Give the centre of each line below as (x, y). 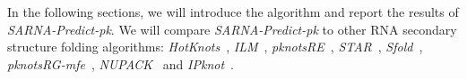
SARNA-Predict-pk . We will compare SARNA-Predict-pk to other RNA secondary (232, 29)
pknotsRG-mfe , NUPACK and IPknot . (121, 63)
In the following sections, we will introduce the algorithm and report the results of (233, 12)
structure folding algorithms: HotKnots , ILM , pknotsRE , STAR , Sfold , (215, 47)
